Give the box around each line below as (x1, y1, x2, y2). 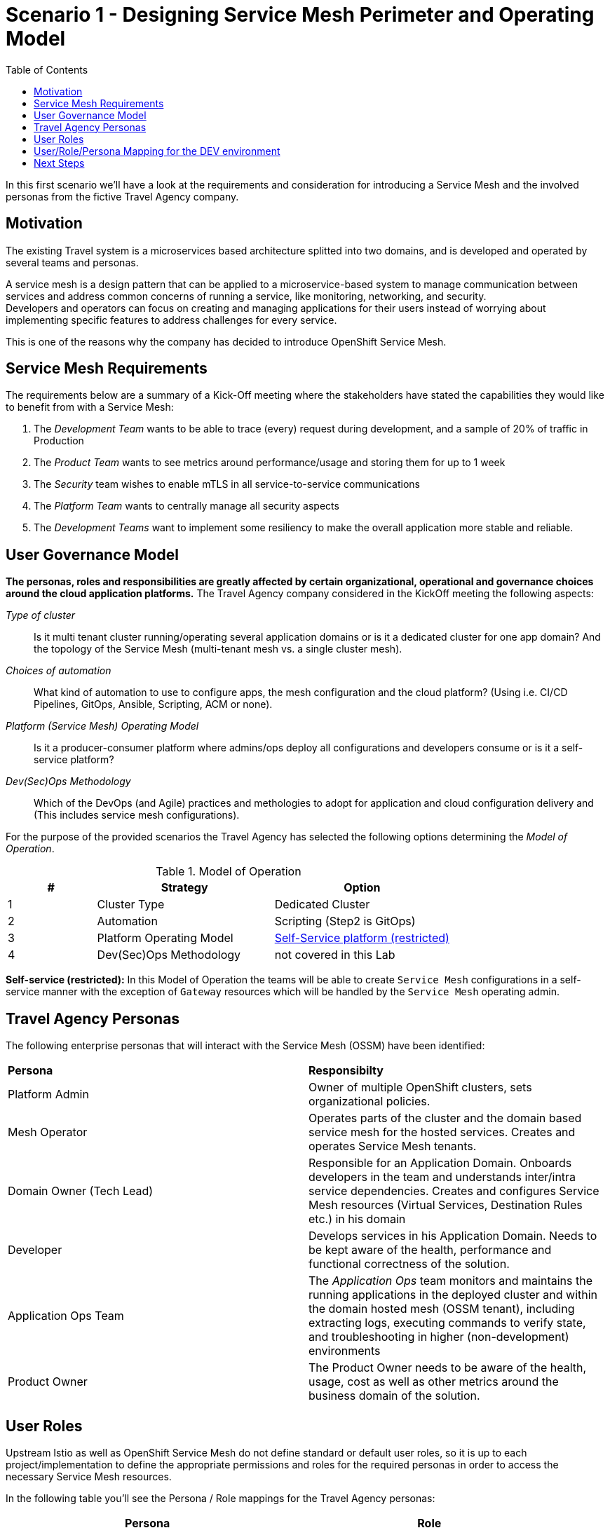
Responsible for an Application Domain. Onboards (309, 1156, 572, 1171)
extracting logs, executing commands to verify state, (309, 1316, 586, 1330)
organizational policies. (309, 1094, 431, 1109)
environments (309, 1344, 381, 1358)
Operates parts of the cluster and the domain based (309, 1111, 582, 1126)
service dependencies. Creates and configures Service (309, 1184, 599, 1199)
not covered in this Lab (274, 948, 395, 962)
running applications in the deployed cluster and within (309, 1288, 598, 1302)
